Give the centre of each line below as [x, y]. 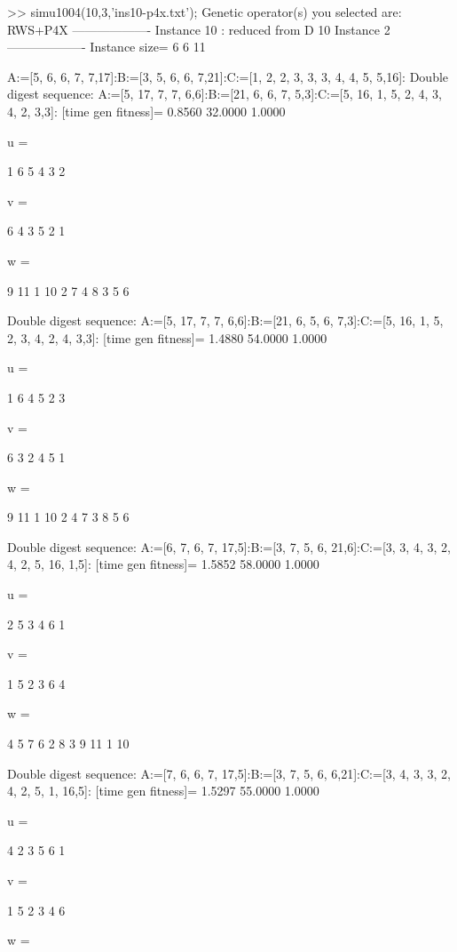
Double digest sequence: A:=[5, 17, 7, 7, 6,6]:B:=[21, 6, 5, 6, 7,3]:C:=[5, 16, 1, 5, [225, 320]
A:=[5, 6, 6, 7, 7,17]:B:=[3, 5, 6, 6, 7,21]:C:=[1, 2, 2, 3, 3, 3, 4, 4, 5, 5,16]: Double [228, 76]
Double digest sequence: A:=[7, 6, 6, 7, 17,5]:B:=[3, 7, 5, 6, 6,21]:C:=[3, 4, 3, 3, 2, [229, 773]
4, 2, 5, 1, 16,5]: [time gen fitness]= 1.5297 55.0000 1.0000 [163, 791]
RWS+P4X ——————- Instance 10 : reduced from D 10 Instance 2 [199, 29]
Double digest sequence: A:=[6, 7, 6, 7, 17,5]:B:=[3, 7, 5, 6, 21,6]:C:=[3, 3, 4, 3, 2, [229, 546]
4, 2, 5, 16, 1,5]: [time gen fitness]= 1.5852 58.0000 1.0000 [163, 564]
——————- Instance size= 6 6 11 [106, 47]
